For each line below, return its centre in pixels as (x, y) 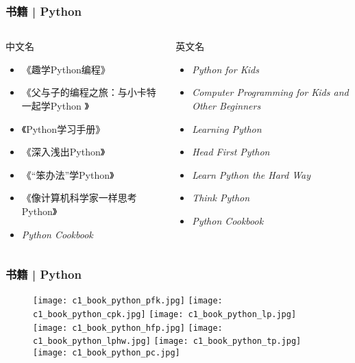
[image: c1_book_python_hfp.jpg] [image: (128, 328)
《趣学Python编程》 (66, 69)
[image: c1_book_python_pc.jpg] (107, 353)
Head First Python (231, 152)
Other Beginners (227, 105)
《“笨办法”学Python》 (68, 174)
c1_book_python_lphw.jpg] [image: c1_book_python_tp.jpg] (167, 341)
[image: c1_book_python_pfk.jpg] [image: (128, 301)
